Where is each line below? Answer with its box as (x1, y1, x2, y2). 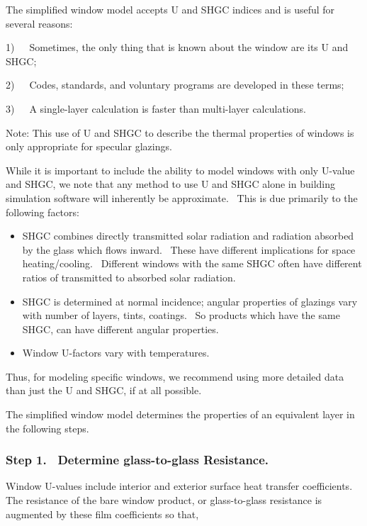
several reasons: (6, 16, 73, 30)
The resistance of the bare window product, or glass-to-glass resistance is (6, 493, 322, 508)
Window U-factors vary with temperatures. (22, 345, 210, 360)
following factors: (6, 204, 79, 219)
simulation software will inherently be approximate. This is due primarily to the (6, 190, 358, 205)
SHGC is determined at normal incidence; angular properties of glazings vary (22, 293, 358, 308)
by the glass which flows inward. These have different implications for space (22, 242, 356, 257)
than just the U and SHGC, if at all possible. (6, 383, 202, 398)
